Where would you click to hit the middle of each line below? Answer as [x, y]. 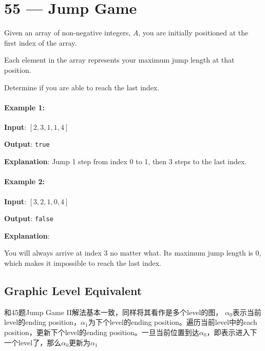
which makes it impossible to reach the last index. [83, 262]
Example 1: [24, 107]
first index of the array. [41, 42]
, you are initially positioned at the [193, 33]
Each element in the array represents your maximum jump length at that [119, 60]
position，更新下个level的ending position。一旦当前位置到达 [102, 332]
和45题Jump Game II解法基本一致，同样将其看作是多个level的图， [113, 312]
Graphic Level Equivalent [73, 290]
